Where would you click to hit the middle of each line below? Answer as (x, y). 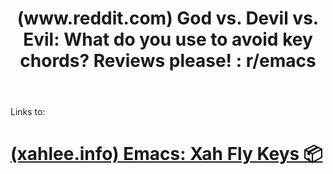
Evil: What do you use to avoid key (168, 39)
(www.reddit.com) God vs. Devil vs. (168, 18)
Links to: (28, 112)
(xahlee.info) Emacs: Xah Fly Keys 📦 (166, 154)
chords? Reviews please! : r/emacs (168, 61)
